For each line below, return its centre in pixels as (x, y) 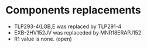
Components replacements (73, 10)
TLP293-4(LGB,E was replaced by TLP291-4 (68, 26)
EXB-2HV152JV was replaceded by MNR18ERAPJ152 (78, 32)
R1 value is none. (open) (43, 39)
